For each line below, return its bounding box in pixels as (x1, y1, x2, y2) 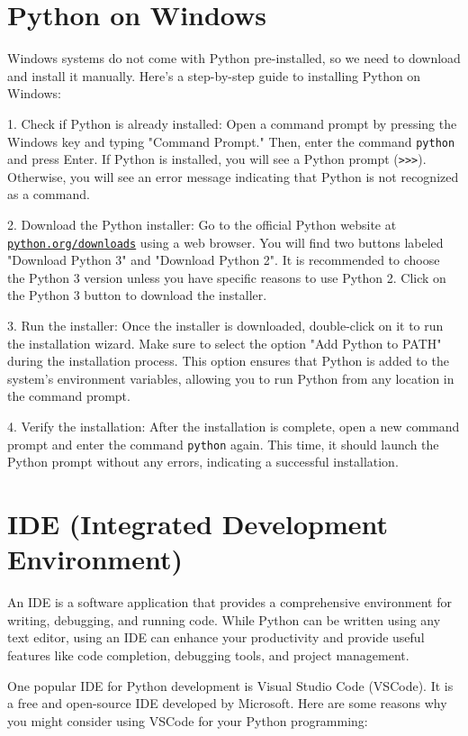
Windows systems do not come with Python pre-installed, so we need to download (7, 49, 461, 68)
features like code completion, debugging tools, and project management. (7, 645, 409, 664)
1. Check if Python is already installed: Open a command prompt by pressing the (7, 114, 457, 132)
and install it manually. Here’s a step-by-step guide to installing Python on (7, 66, 421, 85)
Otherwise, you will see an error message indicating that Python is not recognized (7, 167, 459, 186)
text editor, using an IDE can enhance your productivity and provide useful (7, 628, 425, 647)
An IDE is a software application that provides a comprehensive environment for (7, 593, 453, 612)
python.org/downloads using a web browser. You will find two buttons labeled (7, 232, 444, 251)
